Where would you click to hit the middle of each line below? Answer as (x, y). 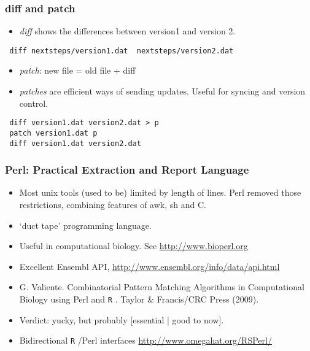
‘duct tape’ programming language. (85, 225)
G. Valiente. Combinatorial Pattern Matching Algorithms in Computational (162, 287)
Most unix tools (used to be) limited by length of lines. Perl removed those (160, 192)
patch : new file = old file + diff (77, 70)
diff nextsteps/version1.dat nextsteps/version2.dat (122, 51)
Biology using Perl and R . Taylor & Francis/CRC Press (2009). (139, 299)
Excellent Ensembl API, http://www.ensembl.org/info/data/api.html (149, 266)
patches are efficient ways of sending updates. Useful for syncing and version (162, 91)
